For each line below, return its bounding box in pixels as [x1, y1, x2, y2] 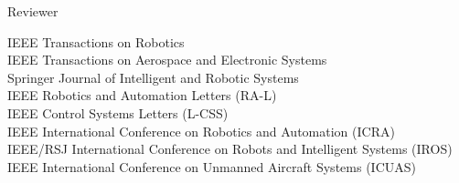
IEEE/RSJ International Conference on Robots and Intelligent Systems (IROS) [7, 139, 453, 158]
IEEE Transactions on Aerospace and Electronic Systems [7, 50, 327, 69]
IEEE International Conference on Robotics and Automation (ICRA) [7, 121, 395, 140]
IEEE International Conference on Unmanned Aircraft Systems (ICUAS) [7, 157, 416, 176]
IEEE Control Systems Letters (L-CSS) [7, 103, 229, 122]
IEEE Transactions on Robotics [7, 32, 185, 51]
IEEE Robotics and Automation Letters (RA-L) [7, 86, 277, 105]
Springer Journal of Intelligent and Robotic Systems [7, 67, 299, 86]
